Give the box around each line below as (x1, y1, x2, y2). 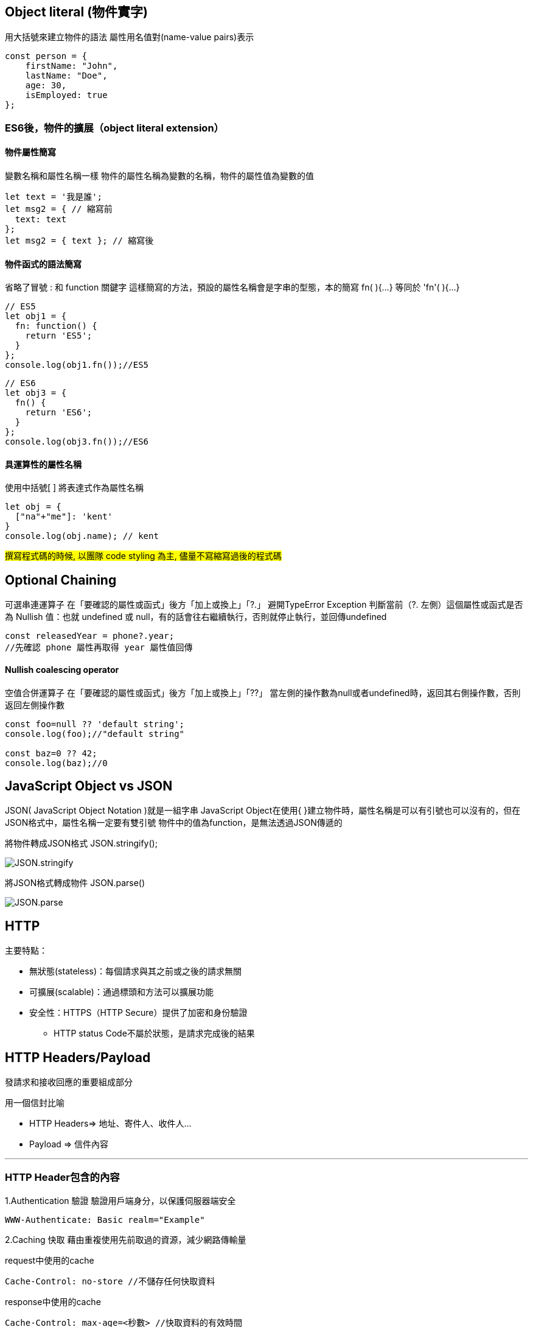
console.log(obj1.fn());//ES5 (5, 360, 149, 370)
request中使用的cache (5, 1255, 94, 1265)
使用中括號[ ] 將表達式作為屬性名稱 (5, 482, 144, 493)
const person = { (5, 51, 87, 62)
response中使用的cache (5, 1296, 101, 1307)
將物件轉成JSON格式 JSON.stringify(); (5, 838, 158, 849)
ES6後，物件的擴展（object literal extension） (5, 121, 224, 134)
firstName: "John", (25, 61, 118, 71)
